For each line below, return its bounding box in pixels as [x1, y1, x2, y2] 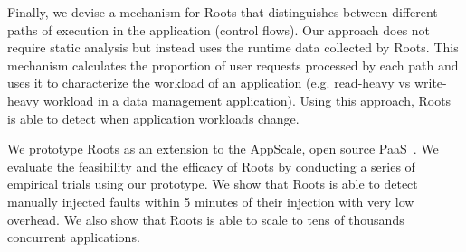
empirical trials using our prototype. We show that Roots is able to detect [7, 174, 418, 193]
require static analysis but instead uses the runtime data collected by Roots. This [7, 38, 459, 57]
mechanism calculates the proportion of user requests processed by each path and [7, 55, 459, 74]
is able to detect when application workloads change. [7, 108, 300, 127]
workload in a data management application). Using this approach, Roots [43, 90, 452, 109]
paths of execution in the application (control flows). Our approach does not [7, 20, 431, 39]
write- [414, 73, 447, 92]
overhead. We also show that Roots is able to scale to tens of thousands [7, 210, 404, 229]
